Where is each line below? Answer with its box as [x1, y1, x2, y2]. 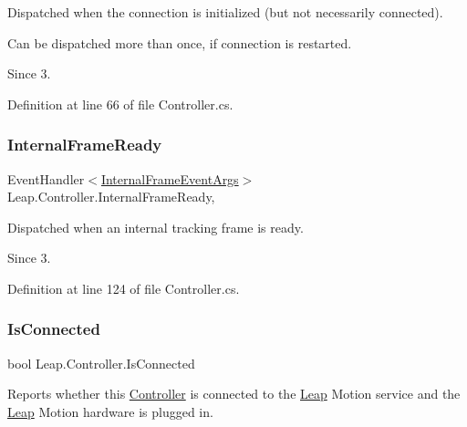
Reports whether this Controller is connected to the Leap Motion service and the [7, 384, 461, 403]
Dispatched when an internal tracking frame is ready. [7, 217, 304, 236]
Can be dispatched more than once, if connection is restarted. [7, 33, 352, 52]
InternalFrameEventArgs [100, 169, 239, 188]
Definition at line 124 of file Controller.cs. [7, 278, 240, 297]
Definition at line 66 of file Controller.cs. [7, 94, 233, 113]
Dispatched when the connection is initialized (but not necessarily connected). [7, 3, 443, 21]
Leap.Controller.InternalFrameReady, [7, 187, 215, 206]
